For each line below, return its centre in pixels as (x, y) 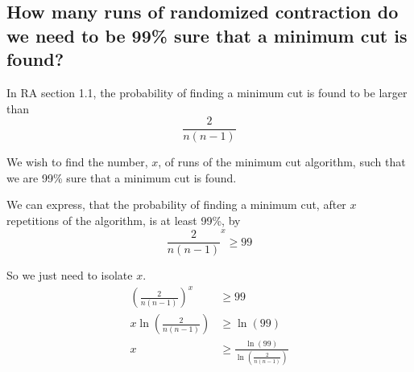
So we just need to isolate (70, 275)
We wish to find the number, (77, 162)
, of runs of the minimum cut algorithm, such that (282, 162)
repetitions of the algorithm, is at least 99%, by (124, 221)
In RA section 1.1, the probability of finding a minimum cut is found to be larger (207, 92)
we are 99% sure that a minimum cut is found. (122, 177)
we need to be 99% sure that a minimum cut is (207, 35)
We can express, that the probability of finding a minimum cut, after (176, 204)
